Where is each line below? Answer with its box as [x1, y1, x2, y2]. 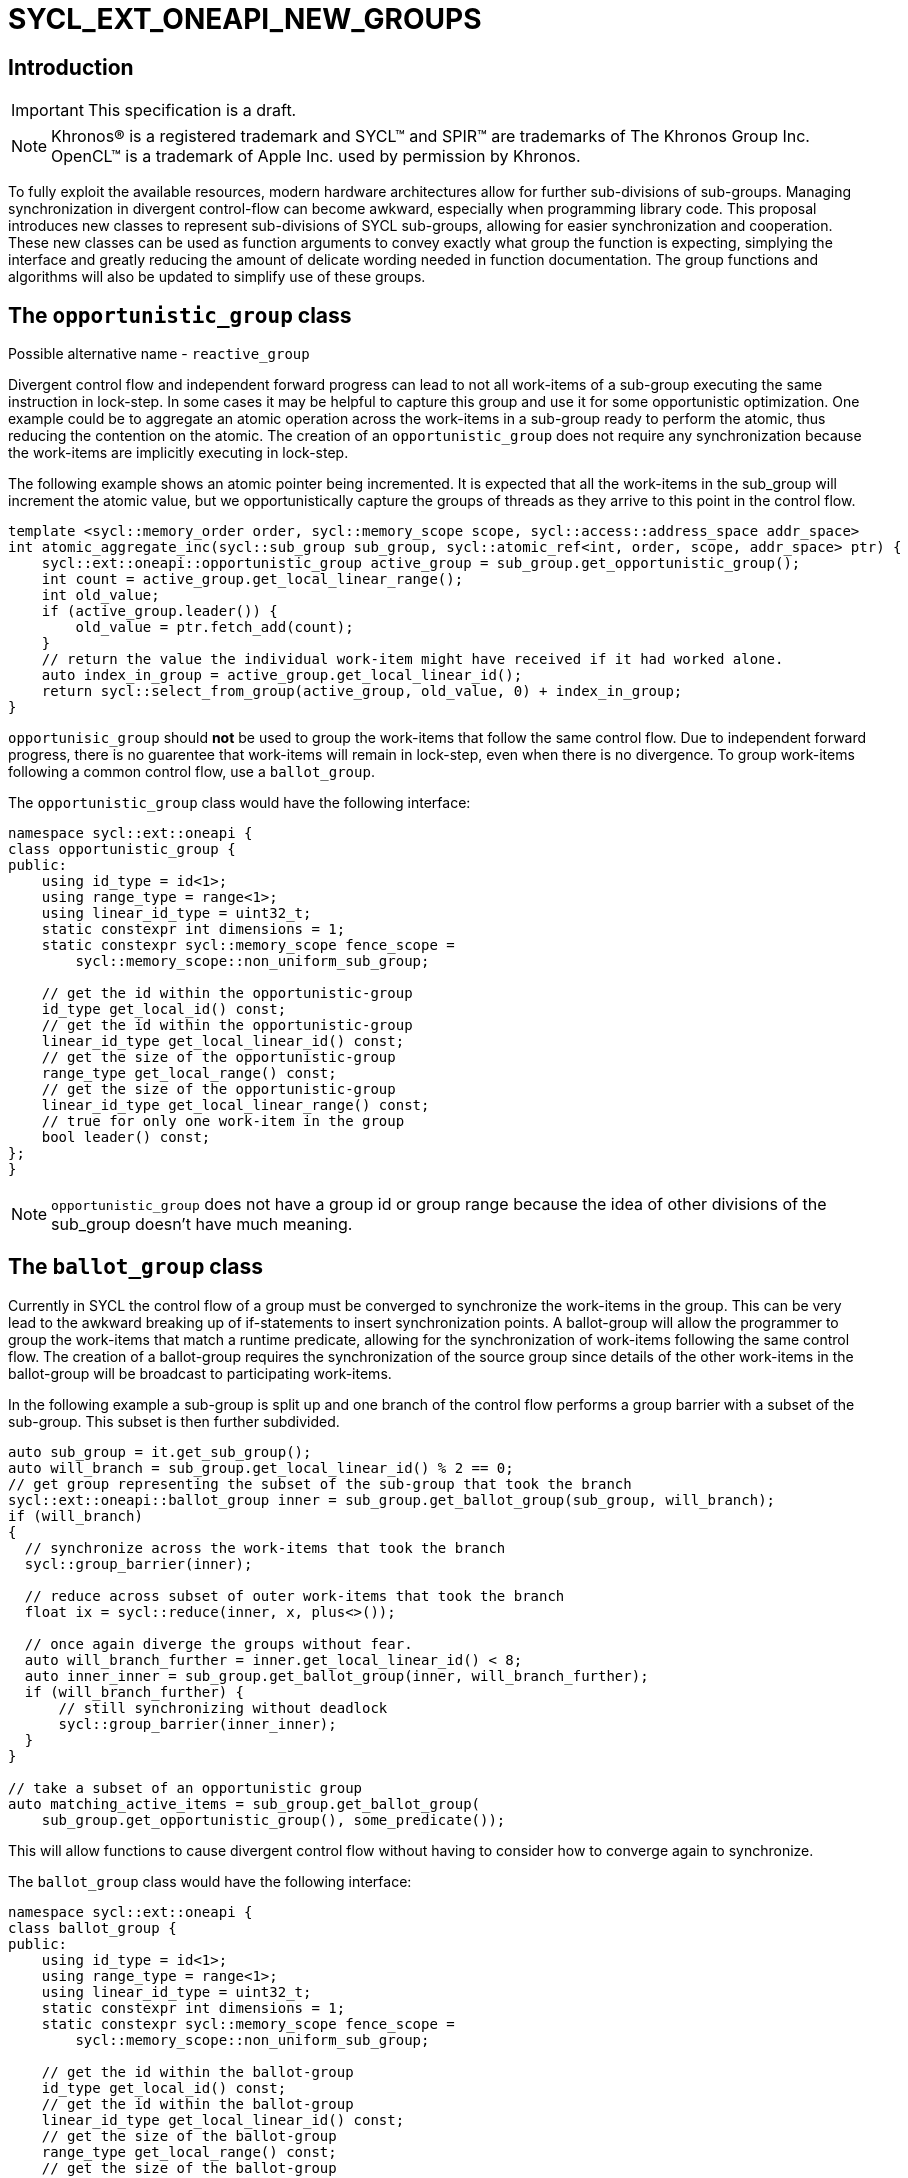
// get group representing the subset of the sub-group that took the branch [8, 1475, 632, 1492]
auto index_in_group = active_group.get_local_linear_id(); [41, 667, 523, 684]
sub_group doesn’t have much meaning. [51, 1214, 353, 1235]
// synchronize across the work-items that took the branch [24, 1539, 506, 1556]
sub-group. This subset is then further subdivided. [8, 1412, 340, 1430]
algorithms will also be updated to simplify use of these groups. [8, 268, 426, 286]
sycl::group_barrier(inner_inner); [58, 1715, 337, 1732]
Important [11, 100, 84, 121]
